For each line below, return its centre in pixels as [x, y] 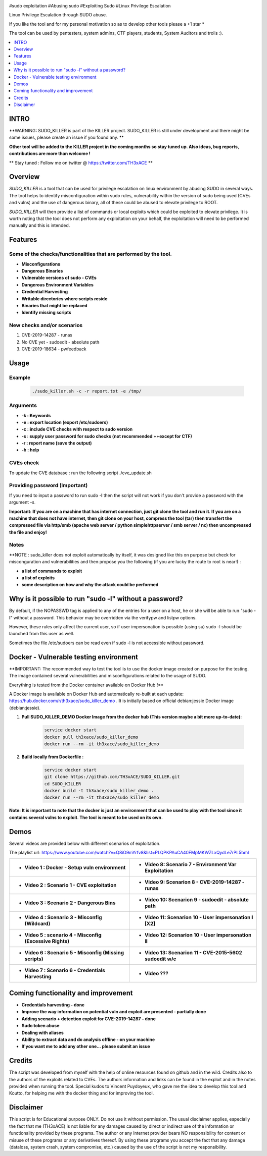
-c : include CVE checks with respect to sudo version [77, 429]
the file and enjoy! [28, 532]
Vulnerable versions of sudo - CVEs [59, 278]
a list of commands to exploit [52, 571]
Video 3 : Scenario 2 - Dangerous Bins [70, 903]
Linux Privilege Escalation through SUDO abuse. [58, 15]
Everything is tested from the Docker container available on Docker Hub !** [86, 685]
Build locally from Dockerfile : [53, 757]
